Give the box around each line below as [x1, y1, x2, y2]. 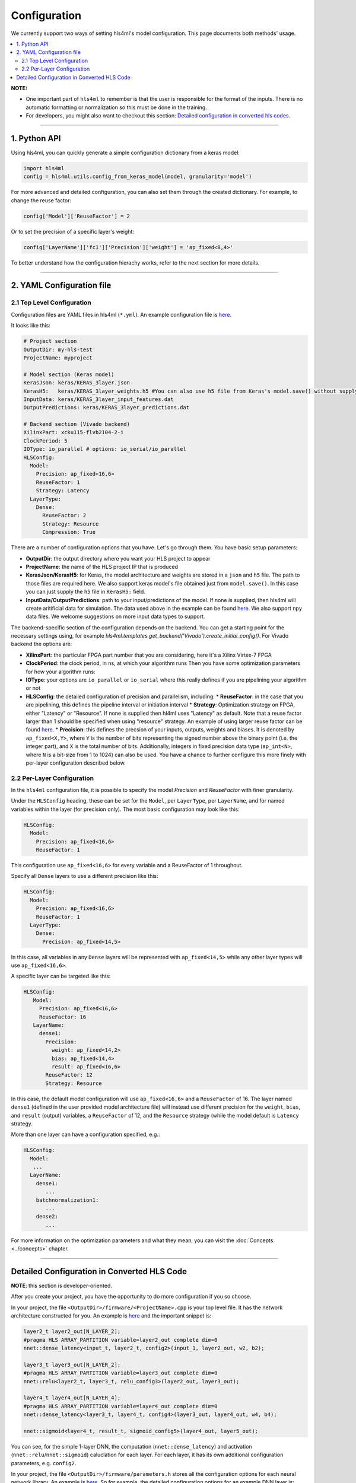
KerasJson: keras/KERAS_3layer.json [23, 380, 131, 386]
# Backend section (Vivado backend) [23, 421, 131, 428]
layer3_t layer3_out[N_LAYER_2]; [23, 1361, 121, 1368]
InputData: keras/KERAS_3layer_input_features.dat [23, 396, 174, 403]
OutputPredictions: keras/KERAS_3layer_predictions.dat [23, 404, 190, 411]
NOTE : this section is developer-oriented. [11, 1282, 112, 1290]
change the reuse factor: [11, 196, 71, 204]
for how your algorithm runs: [26, 668, 96, 675]
